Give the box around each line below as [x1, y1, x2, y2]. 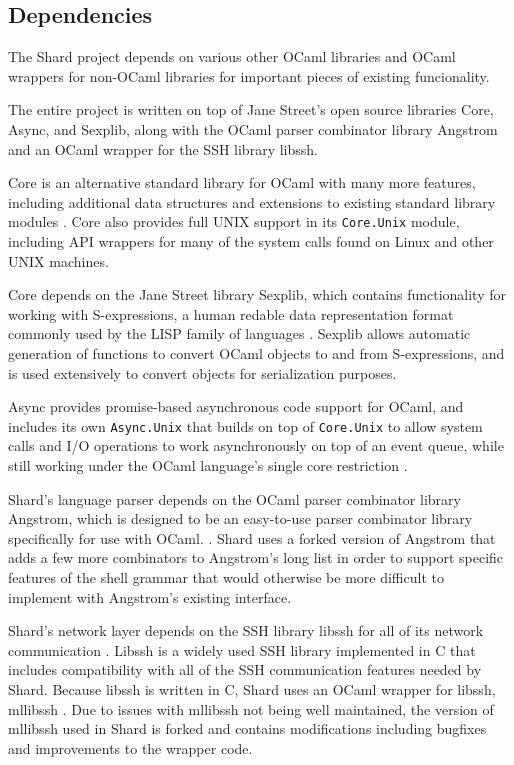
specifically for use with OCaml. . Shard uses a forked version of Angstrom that [8, 527, 496, 548]
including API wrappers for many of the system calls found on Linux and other [8, 231, 494, 252]
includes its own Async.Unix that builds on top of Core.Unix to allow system [8, 415, 483, 436]
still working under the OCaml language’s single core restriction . [8, 455, 408, 476]
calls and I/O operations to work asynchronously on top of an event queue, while [8, 435, 504, 456]
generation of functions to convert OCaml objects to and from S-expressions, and [8, 342, 505, 363]
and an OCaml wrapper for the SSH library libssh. [8, 138, 318, 159]
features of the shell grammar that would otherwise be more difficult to [8, 566, 444, 587]
